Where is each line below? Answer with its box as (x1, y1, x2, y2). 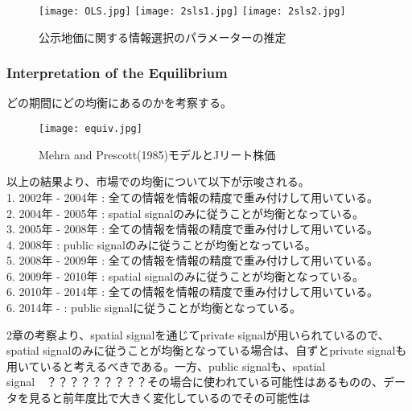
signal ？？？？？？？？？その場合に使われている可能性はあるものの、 (6, 373, 383, 390)
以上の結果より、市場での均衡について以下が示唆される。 (6, 173, 310, 190)
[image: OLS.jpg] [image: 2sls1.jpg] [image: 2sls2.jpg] (39, 6, 346, 17)
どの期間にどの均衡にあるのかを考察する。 (6, 94, 232, 111)
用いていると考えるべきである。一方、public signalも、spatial (6, 357, 326, 374)
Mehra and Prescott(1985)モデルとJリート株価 (39, 146, 276, 162)
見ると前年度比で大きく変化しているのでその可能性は (28, 389, 311, 406)
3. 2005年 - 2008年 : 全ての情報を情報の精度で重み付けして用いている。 (6, 220, 378, 237)
